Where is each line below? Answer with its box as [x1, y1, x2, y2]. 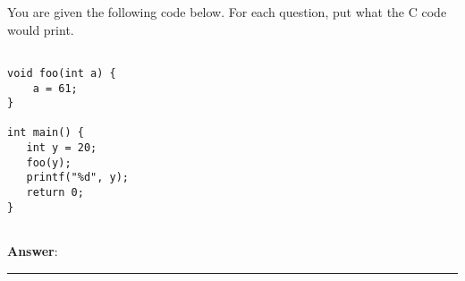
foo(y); [26, 156, 72, 169]
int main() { [7, 126, 84, 140]
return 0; [26, 186, 84, 200]
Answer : [7, 242, 58, 260]
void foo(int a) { [7, 66, 116, 80]
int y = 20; [26, 141, 97, 155]
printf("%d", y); [26, 171, 130, 184]
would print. [7, 20, 74, 38]
